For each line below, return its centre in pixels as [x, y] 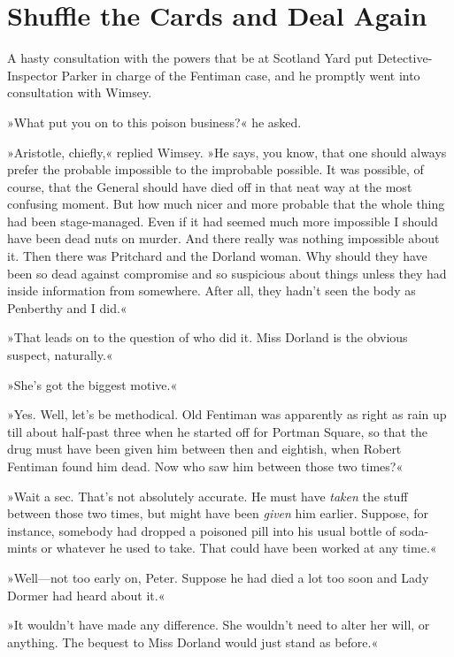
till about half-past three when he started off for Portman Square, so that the [218, 431]
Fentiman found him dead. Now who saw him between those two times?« [205, 466]
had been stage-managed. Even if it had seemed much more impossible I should [223, 221]
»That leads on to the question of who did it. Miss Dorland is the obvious [208, 337]
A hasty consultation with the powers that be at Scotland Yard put [190, 58]
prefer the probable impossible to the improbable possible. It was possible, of [215, 169]
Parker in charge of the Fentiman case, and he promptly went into [241, 75]
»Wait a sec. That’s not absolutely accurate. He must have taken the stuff [208, 496]
